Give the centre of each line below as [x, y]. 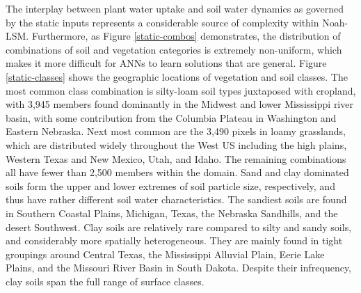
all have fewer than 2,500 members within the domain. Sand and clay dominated [177, 172]
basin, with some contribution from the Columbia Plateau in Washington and [171, 117]
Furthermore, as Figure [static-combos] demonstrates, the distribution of [186, 36]
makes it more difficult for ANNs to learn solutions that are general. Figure [166, 63]
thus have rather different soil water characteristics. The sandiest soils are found [176, 199]
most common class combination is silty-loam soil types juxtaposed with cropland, [181, 90]
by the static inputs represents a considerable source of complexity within [162, 22]
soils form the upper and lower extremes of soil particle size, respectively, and [170, 185]
